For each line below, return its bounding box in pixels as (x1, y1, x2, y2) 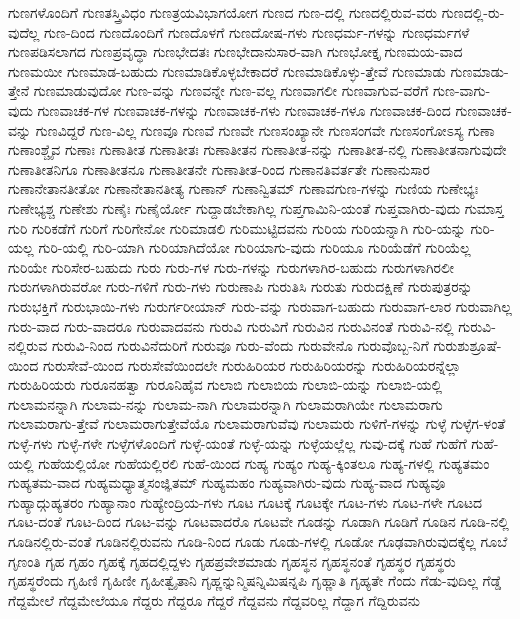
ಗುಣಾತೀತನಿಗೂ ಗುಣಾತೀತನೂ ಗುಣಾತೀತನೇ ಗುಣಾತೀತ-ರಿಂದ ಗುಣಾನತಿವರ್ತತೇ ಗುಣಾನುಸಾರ (8, 158, 430, 179)
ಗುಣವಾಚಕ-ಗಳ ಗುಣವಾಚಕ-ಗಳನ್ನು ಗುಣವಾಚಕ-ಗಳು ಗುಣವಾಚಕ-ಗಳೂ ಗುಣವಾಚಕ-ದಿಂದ (37, 99, 451, 120)
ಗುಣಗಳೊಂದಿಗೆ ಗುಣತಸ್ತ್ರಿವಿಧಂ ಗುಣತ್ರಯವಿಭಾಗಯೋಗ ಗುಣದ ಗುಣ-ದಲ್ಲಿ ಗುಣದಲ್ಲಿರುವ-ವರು (8, 2, 438, 22)
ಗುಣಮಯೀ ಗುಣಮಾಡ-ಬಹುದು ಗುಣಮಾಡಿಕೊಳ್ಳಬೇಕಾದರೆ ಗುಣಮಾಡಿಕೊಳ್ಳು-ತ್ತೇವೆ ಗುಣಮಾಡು (8, 60, 446, 81)
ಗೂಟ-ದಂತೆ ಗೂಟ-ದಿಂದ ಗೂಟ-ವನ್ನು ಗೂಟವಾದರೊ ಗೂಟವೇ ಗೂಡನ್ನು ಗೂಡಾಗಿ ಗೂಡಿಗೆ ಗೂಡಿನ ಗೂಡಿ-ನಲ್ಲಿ (8, 511, 509, 532)
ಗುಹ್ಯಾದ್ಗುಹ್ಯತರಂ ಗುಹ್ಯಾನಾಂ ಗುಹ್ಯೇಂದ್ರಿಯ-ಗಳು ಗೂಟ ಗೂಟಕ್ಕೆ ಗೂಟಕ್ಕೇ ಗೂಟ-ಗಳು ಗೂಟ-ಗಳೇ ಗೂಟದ (8, 491, 483, 512)
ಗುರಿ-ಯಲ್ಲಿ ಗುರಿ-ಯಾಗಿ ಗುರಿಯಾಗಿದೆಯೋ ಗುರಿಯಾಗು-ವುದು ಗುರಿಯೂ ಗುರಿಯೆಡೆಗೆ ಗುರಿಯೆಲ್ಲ (38, 237, 471, 258)
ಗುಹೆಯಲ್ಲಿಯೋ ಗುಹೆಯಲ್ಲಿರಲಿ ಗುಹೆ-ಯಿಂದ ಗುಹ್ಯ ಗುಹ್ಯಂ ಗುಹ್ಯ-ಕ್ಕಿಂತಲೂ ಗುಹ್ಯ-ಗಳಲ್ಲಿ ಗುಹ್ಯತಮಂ (38, 452, 490, 473)
